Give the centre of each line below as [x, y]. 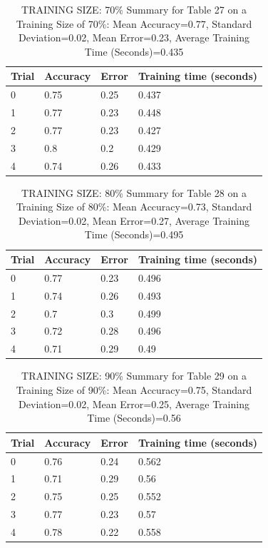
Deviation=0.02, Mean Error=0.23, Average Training [134, 37]
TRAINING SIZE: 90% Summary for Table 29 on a [134, 376]
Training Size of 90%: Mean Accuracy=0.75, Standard [134, 389]
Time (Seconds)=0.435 [134, 51]
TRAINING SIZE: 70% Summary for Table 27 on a [134, 9]
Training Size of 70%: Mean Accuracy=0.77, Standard [134, 23]
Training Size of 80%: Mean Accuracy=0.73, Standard [134, 207]
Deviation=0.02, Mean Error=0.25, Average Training [134, 404]
